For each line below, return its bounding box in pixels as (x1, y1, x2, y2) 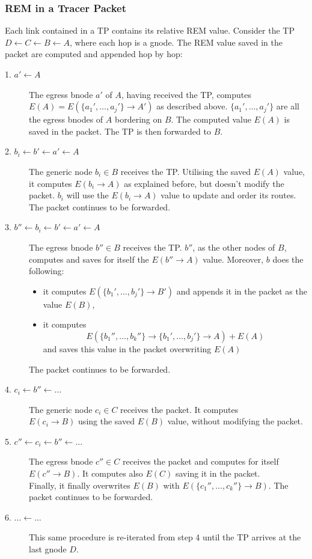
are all (276, 100, 299, 112)
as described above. (156, 100, 228, 112)
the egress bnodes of (29, 113, 103, 126)
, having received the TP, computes (121, 88, 252, 100)
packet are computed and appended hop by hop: (5, 47, 183, 60)
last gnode (29, 543, 67, 555)
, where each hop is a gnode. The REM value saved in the (69, 35, 283, 48)
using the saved (78, 415, 135, 427)
